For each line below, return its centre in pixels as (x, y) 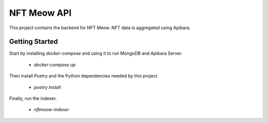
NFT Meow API (40, 13)
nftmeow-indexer (52, 110)
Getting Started (33, 42)
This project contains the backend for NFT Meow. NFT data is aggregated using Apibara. (100, 28)
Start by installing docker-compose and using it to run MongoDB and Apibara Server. (96, 53)
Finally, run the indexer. (33, 98)
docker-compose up (55, 65)
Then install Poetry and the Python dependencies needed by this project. (84, 76)
